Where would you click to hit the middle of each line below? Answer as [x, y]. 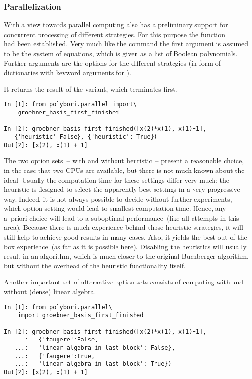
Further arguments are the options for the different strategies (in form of [112, 63]
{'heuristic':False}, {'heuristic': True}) [86, 137]
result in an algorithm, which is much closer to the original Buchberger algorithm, [126, 256]
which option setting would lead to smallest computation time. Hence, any [115, 208]
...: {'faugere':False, [56, 340]
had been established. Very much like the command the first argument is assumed [126, 44]
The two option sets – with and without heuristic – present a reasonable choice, [124, 161]
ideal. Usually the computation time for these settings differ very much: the [117, 180]
